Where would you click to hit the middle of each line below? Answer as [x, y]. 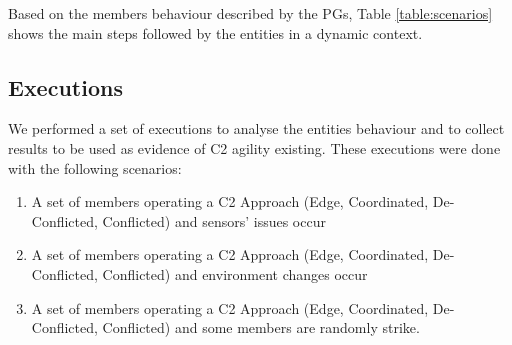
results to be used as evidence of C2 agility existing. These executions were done [254, 147]
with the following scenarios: [95, 167]
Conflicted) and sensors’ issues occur [214, 220]
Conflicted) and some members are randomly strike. [261, 327]
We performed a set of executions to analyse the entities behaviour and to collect [256, 128]
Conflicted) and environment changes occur [235, 273]
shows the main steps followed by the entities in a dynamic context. [215, 32]
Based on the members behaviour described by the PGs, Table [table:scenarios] [250, 13]
